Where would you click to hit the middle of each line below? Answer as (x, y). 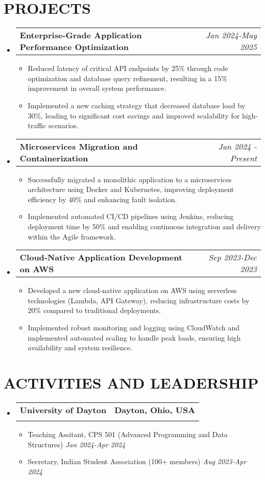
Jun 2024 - (237, 146)
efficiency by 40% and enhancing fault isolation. (102, 199)
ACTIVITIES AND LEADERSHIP (131, 382)
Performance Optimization (74, 47)
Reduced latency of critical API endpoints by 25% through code (128, 68)
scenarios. (64, 125)
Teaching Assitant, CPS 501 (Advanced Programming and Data (128, 434)
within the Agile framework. (72, 236)
